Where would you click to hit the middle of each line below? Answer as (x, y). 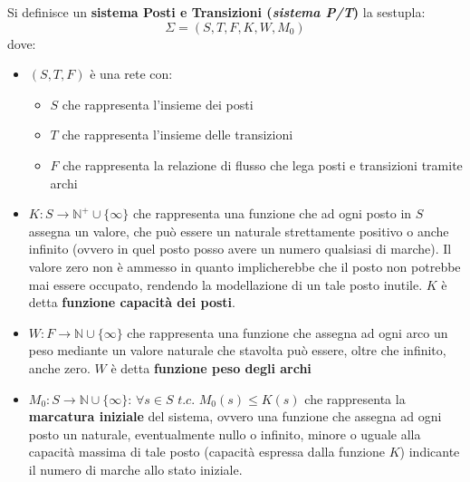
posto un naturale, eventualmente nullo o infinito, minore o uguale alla (225, 434)
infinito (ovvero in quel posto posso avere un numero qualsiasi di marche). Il (240, 249)
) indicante (430, 452)
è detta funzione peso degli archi (211, 367)
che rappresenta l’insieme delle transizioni (177, 135)
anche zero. (59, 367)
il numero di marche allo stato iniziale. (135, 469)
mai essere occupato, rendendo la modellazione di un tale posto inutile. (225, 284)
